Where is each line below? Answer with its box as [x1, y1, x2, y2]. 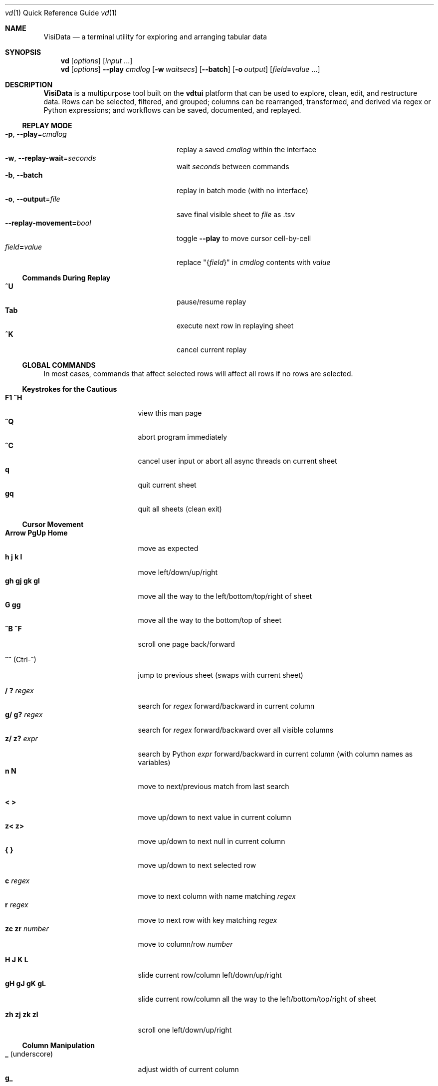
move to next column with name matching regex [138, 892, 296, 900]
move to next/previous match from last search [138, 782, 289, 791]
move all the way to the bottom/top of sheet [138, 616, 281, 624]
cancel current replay [177, 345, 247, 354]
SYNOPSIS [5, 48, 41, 56]
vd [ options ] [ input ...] [60, 56, 133, 65]
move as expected [138, 544, 199, 552]
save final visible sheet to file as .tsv [177, 210, 295, 219]
